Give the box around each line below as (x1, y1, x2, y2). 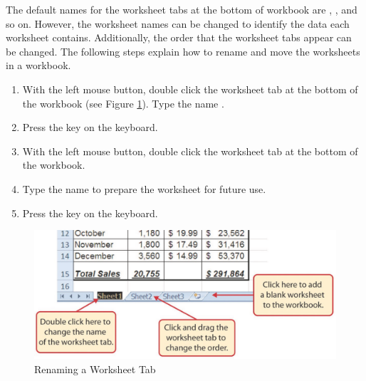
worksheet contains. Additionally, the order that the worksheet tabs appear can (6, 30, 352, 45)
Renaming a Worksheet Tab (34, 362, 156, 377)
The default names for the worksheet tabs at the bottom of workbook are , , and (6, 2, 357, 16)
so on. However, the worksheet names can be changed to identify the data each (6, 16, 350, 31)
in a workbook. (6, 58, 71, 73)
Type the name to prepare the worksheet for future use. (22, 181, 266, 196)
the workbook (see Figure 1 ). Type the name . (22, 95, 224, 110)
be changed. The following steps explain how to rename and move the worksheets (6, 43, 360, 58)
